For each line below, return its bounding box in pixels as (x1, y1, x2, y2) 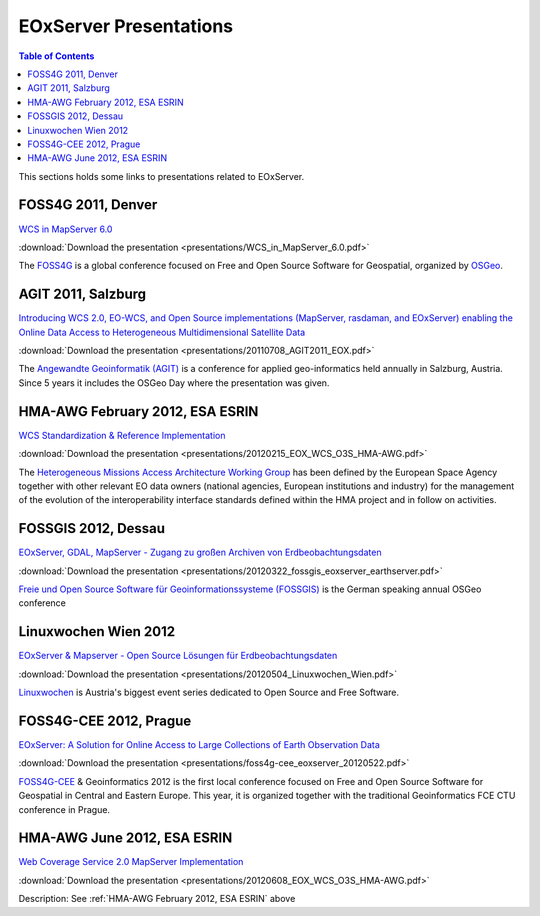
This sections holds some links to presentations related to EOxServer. (18, 170, 305, 182)
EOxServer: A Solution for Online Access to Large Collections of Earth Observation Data (18, 738, 380, 750)
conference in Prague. (18, 803, 110, 815)
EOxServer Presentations (18, 15, 234, 37)
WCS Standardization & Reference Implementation (18, 429, 226, 441)
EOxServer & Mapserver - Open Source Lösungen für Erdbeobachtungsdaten (18, 650, 338, 662)
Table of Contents (18, 50, 95, 62)
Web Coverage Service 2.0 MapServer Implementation (18, 856, 244, 868)
